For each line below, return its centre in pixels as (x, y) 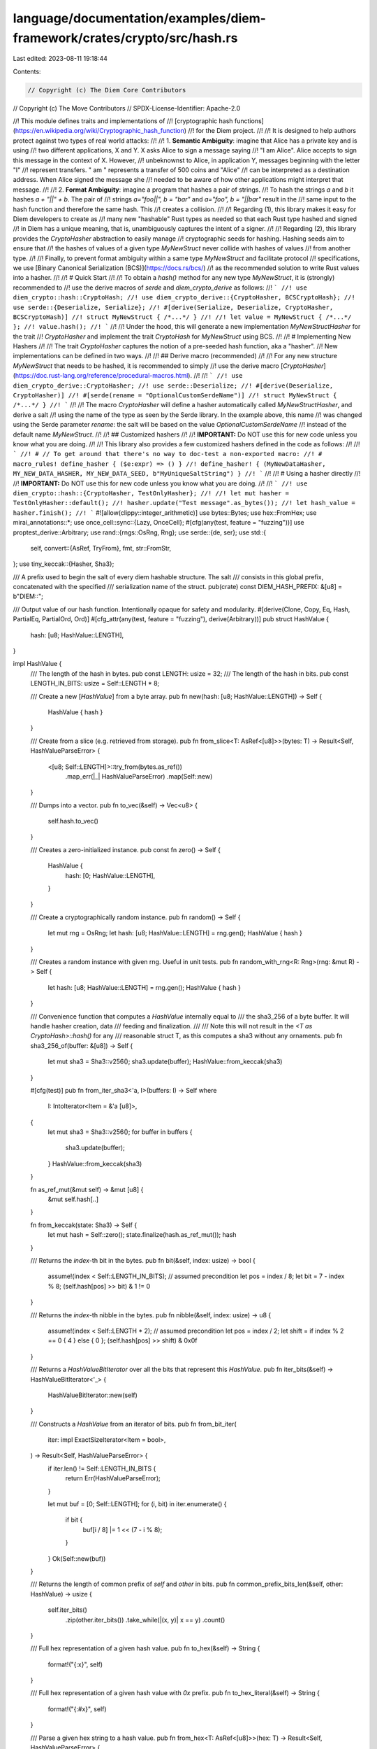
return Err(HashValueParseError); (113, 1478)
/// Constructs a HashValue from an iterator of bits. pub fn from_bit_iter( (133, 1424)
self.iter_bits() (67, 1610)
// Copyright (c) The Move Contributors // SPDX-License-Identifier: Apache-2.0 (127, 108)
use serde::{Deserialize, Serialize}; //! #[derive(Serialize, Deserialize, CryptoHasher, (173, 307)
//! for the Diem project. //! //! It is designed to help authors (272, 131)
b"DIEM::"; (28, 596)
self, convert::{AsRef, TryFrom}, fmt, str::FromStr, (101, 548)
